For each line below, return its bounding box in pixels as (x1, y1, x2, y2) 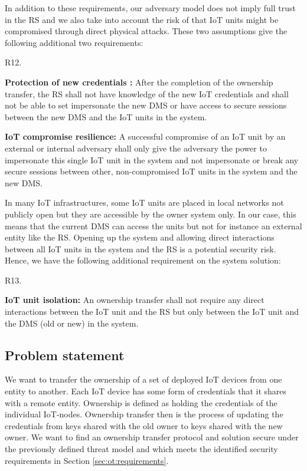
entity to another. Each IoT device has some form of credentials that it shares (5, 385, 287, 397)
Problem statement (5, 345, 125, 364)
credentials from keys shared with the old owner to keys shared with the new (5, 419, 283, 432)
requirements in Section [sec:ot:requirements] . (5, 454, 169, 466)
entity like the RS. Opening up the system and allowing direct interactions (5, 231, 275, 243)
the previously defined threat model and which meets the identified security (5, 443, 278, 455)
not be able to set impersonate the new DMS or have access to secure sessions (5, 99, 287, 111)
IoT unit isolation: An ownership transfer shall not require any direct (5, 294, 264, 306)
